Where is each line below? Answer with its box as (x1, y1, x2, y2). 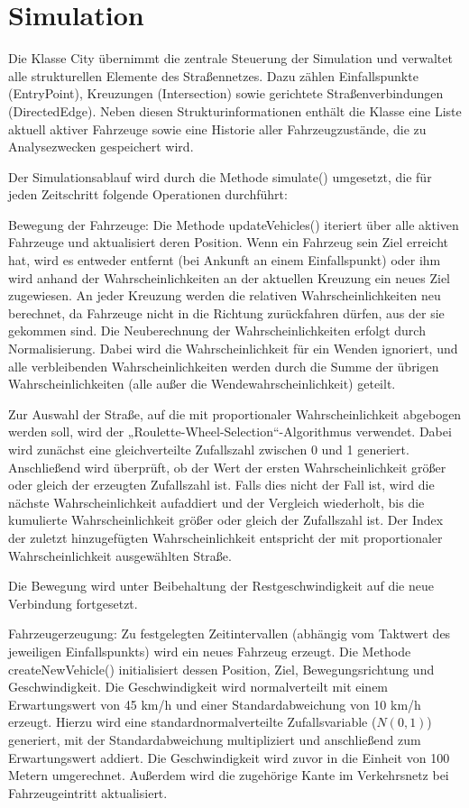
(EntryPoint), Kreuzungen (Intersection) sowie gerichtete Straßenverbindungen (8, 84, 444, 103)
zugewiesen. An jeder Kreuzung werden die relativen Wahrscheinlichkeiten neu (8, 286, 441, 305)
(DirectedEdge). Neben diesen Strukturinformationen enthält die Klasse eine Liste (8, 101, 462, 120)
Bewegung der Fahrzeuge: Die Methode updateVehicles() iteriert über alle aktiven (8, 215, 459, 234)
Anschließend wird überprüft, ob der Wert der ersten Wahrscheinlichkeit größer (8, 457, 446, 476)
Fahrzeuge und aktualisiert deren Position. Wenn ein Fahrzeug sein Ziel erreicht (8, 233, 448, 252)
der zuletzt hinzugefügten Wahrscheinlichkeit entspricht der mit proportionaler (8, 528, 443, 546)
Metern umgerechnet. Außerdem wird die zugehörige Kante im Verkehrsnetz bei (8, 766, 449, 785)
